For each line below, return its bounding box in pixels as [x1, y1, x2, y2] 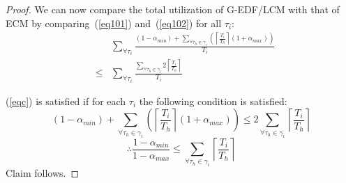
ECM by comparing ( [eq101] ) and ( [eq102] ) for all [6, 15, 222, 30]
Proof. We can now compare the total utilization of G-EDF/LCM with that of [6, 2, 340, 16]
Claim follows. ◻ [6, 166, 80, 180]
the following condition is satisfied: [139, 93, 287, 108]
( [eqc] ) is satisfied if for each [6, 93, 126, 108]
